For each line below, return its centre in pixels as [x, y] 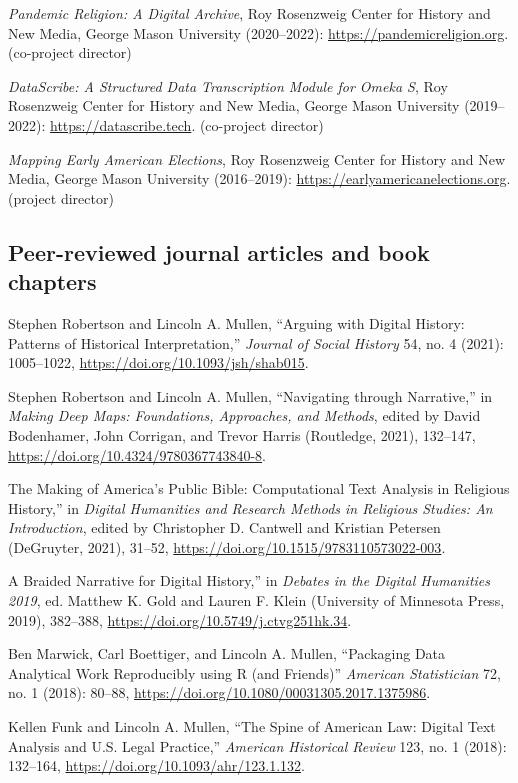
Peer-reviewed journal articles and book [219, 251]
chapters [52, 281]
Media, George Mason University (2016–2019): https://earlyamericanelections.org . [259, 178]
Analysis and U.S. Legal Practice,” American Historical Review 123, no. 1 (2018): [257, 745]
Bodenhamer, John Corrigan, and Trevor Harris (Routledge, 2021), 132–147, [242, 434]
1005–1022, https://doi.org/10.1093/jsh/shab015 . [158, 362]
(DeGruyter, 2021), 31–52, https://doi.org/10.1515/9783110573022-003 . [227, 546]
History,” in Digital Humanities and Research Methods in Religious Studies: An [250, 507]
